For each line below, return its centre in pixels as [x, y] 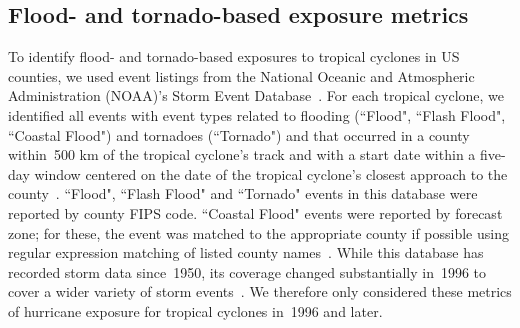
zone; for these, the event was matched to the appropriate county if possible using [258, 232]
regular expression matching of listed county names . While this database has [246, 252]
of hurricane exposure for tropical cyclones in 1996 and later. [195, 310]
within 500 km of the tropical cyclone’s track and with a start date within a [242, 154]
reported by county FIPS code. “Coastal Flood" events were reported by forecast [255, 212]
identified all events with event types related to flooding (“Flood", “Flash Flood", [257, 114]
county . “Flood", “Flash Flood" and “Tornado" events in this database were [243, 193]
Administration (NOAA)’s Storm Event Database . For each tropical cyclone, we [256, 95]
